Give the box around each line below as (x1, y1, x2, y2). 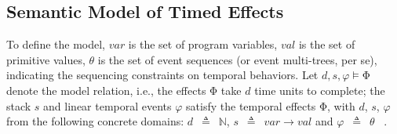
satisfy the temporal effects (186, 97, 316, 114)
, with (326, 97, 355, 114)
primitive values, (6, 51, 86, 67)
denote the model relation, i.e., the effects (6, 81, 206, 98)
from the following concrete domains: (6, 113, 184, 129)
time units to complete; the (254, 81, 385, 98)
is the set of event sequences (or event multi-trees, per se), (97, 51, 377, 67)
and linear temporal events (43, 97, 172, 114)
